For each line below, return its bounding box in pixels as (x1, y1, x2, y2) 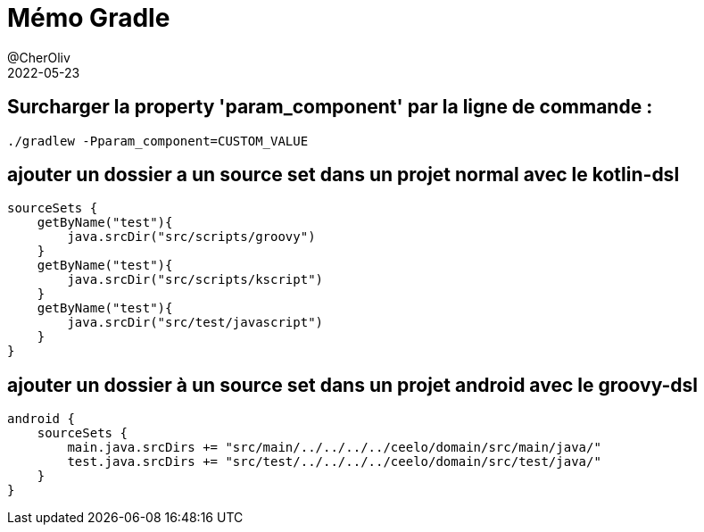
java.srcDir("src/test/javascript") (67, 315, 324, 330)
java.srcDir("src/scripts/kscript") (67, 272, 324, 287)
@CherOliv (7, 49, 70, 65)
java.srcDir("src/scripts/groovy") (67, 229, 316, 245)
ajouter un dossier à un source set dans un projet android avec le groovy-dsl (7, 373, 699, 396)
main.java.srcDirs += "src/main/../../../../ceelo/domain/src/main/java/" (67, 440, 601, 455)
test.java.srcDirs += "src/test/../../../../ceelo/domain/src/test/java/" (67, 454, 601, 470)
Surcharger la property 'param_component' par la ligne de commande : (7, 96, 653, 119)
